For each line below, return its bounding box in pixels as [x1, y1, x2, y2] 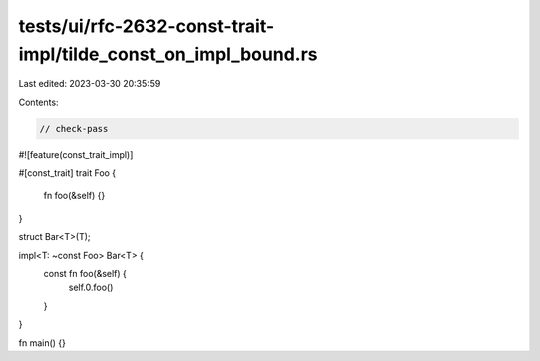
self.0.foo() [68, 281, 114, 294]
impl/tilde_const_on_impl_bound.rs [18, 43, 318, 65]
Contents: [18, 96, 59, 108]
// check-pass [39, 123, 109, 134]
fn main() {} [18, 336, 67, 349]
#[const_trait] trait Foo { [18, 167, 117, 179]
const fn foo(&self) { [43, 268, 127, 280]
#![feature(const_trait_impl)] [18, 148, 134, 160]
